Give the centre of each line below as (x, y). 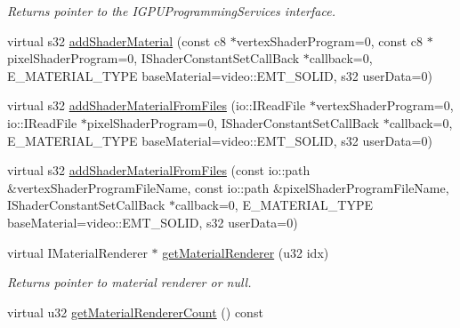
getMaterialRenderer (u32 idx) (246, 252)
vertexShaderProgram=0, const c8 (330, 40)
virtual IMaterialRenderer (77, 252)
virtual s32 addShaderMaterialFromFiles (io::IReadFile (157, 105)
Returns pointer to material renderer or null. (129, 282)
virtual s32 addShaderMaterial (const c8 (117, 40)
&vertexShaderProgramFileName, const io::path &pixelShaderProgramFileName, (228, 187)
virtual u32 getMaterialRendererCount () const (135, 312)
